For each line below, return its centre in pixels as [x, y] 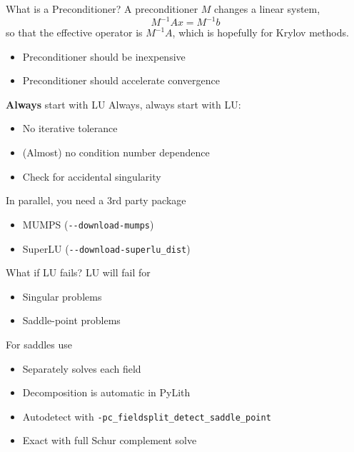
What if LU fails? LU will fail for [78, 272]
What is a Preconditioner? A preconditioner [102, 9]
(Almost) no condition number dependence [116, 152]
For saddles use [39, 344]
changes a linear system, [267, 9]
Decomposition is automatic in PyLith [106, 392]
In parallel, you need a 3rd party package [96, 200]
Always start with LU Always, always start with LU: [123, 104]
